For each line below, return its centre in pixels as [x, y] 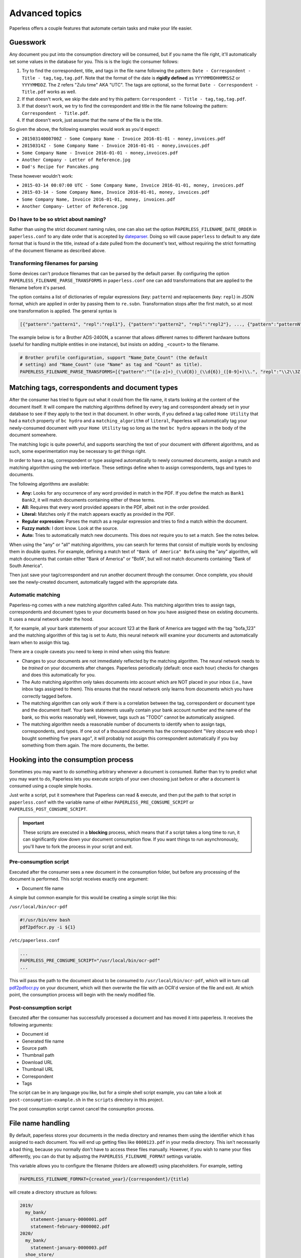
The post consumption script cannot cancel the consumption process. [82, 1109]
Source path [35, 1048]
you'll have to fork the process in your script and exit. [78, 846]
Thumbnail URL [38, 1069]
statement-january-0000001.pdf [69, 1220]
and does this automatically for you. [59, 675]
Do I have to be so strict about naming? [58, 219]
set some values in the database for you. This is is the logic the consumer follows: [94, 61]
